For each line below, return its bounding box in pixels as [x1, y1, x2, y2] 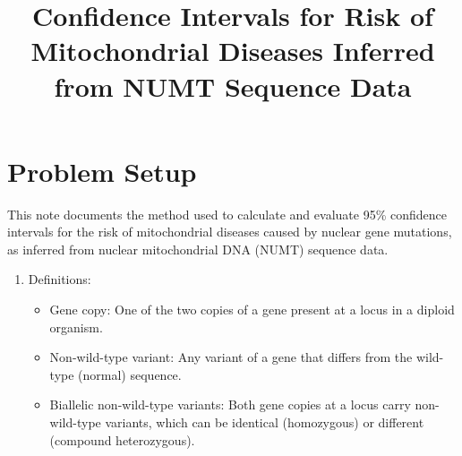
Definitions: [28, 270, 91, 288]
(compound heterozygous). [49, 430, 195, 449]
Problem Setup [7, 152, 197, 189]
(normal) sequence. [78, 365, 182, 383]
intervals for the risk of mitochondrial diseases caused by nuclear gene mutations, [7, 222, 452, 241]
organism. [49, 317, 103, 336]
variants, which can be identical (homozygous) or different [105, 413, 424, 432]
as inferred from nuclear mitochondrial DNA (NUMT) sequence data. [7, 239, 389, 258]
